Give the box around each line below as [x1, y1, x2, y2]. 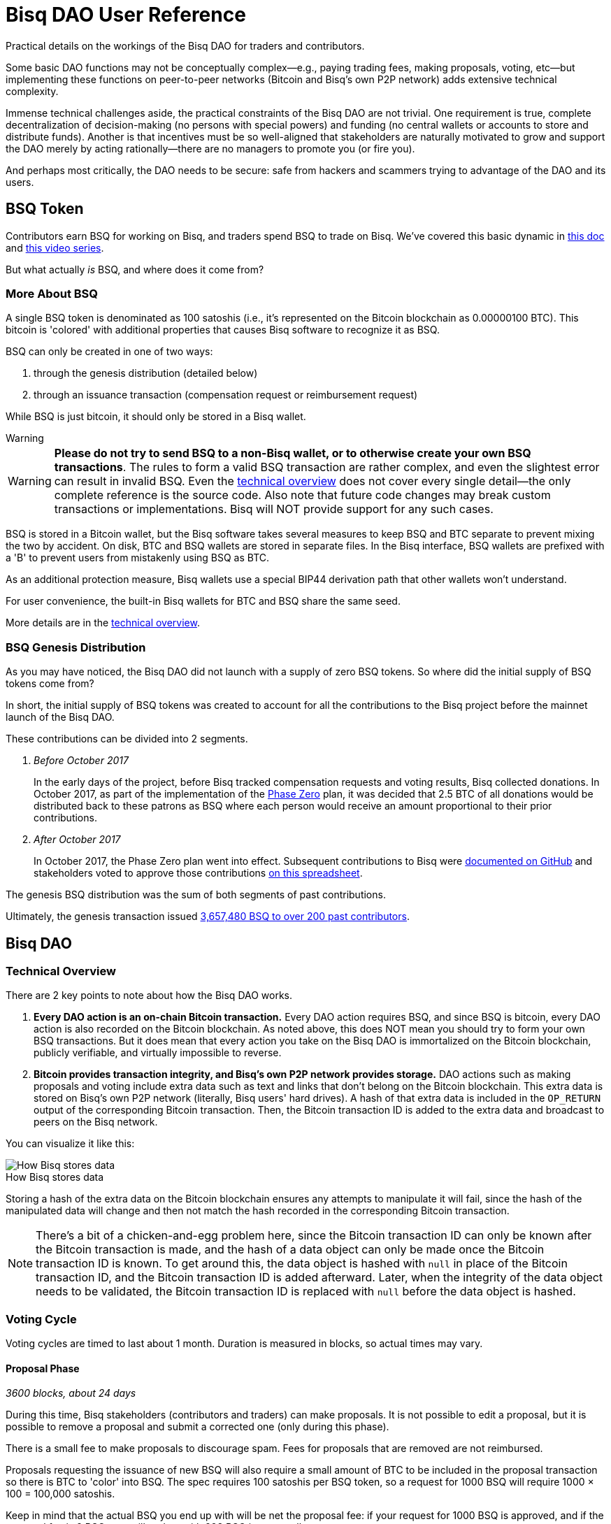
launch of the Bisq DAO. [6, 711, 115, 724]
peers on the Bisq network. [34, 1116, 158, 1128]
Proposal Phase [6, 1362, 80, 1374]
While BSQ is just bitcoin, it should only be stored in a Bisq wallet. [6, 410, 306, 423]
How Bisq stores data [6, 1171, 104, 1184]
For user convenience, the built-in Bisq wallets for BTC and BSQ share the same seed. [6, 595, 401, 608]
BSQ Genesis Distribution [6, 640, 146, 654]
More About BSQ [6, 286, 99, 301]
